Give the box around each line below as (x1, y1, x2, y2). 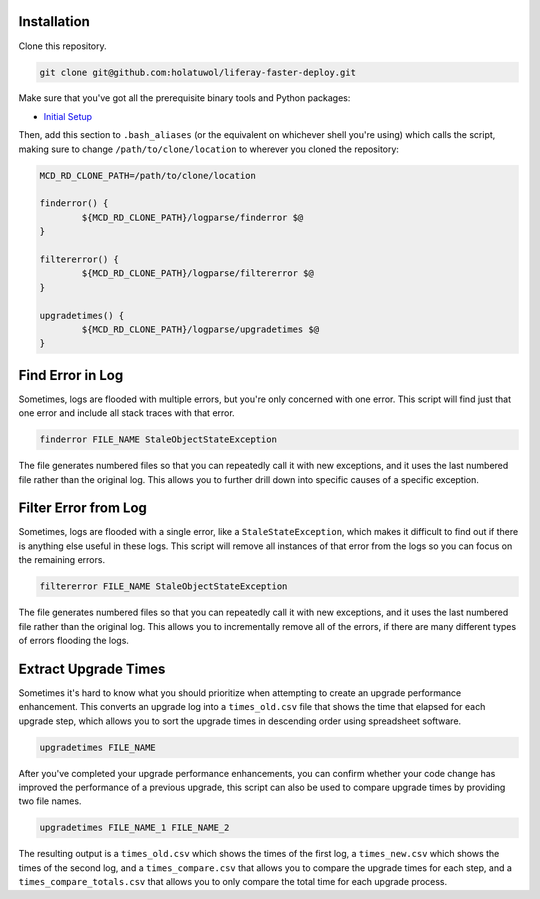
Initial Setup (43, 110, 93, 122)
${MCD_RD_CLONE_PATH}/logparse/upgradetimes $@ (81, 323, 320, 335)
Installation (18, 13, 90, 30)
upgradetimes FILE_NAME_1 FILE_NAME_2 (39, 822, 230, 834)
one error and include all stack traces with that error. (18, 407, 235, 419)
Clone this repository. (18, 40, 107, 52)
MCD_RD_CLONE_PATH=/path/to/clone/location (39, 170, 257, 181)
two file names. (18, 795, 82, 807)
